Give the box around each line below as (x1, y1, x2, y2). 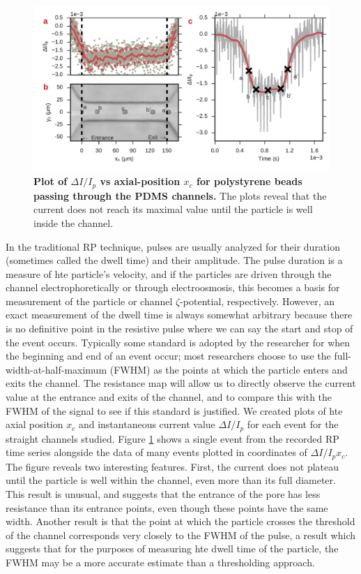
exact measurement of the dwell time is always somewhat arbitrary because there (6, 307, 353, 322)
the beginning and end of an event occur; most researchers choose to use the (6, 348, 331, 363)
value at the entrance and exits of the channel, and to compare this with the (6, 390, 332, 404)
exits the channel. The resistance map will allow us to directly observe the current (6, 376, 356, 390)
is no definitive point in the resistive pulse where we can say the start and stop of (6, 321, 353, 336)
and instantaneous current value (78, 417, 215, 432)
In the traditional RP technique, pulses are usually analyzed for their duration (6, 239, 340, 253)
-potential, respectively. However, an (180, 293, 335, 308)
